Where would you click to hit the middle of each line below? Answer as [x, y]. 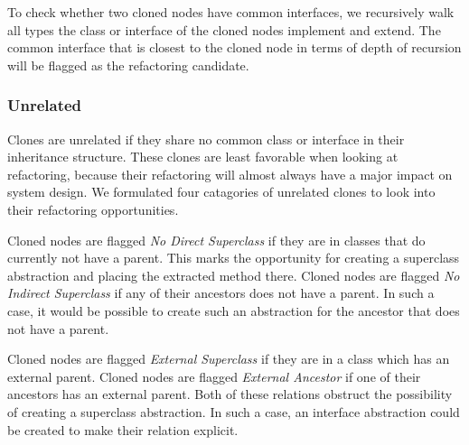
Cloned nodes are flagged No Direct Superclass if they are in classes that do [216, 240]
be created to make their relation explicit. [123, 429]
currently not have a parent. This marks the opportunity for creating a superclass [234, 258]
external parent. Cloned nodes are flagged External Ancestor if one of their [214, 376]
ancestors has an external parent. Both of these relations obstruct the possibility [230, 394]
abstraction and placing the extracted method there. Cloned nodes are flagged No [234, 275]
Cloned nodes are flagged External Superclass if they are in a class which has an [229, 359]
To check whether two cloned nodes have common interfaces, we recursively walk [231, 12]
